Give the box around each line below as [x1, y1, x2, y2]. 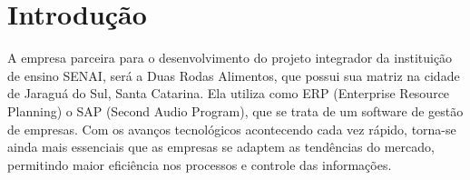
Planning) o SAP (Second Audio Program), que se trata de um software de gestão [7, 101, 464, 120]
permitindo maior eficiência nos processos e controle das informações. [7, 155, 392, 174]
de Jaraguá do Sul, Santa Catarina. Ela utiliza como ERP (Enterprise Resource [7, 84, 450, 103]
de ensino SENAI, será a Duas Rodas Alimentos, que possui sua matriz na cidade [7, 65, 460, 85]
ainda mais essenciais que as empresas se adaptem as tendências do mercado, [7, 137, 435, 156]
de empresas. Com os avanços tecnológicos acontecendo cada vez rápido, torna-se [7, 119, 456, 138]
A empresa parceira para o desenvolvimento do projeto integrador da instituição [7, 48, 453, 67]
